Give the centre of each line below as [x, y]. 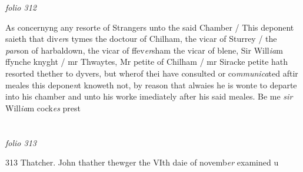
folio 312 [21, 7]
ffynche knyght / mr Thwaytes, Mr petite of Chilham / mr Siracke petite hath [147, 62]
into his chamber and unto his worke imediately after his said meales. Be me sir [149, 96]
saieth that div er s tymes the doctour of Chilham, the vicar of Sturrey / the [141, 39]
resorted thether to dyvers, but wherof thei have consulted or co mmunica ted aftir [152, 73]
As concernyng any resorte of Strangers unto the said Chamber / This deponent [150, 27]
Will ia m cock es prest [43, 107]
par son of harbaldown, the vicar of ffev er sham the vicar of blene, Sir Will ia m [144, 50]
